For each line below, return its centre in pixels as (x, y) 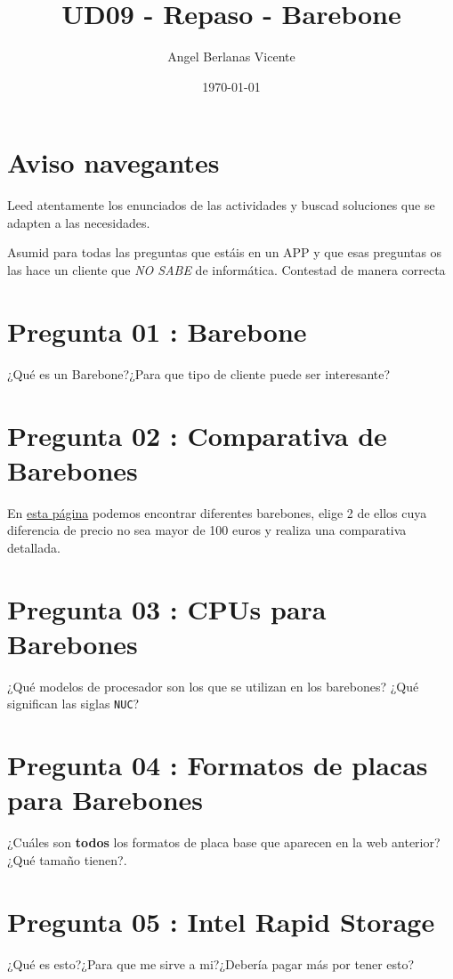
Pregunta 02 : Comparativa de (197, 435)
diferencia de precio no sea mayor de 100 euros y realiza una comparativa (207, 530)
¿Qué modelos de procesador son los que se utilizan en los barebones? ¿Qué (213, 686)
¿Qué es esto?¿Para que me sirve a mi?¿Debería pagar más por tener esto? (211, 963)
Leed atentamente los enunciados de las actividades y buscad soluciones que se (221, 205)
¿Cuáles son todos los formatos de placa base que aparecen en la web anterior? (224, 842)
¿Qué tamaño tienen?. (67, 859)
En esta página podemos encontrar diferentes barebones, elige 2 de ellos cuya (217, 512)
